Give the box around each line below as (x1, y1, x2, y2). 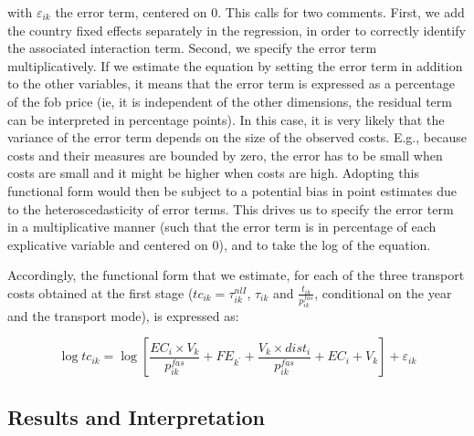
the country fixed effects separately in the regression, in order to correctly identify (7, 20, 466, 39)
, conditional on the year (314, 283, 452, 302)
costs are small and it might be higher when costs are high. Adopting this (7, 163, 419, 182)
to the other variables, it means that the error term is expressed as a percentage (7, 74, 455, 93)
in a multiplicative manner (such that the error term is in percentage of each (7, 217, 437, 236)
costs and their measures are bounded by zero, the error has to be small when (7, 145, 443, 164)
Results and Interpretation (7, 402, 265, 431)
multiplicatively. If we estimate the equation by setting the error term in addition (7, 56, 463, 75)
